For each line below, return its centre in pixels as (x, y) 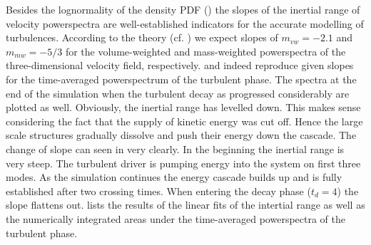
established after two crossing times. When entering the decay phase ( (158, 191)
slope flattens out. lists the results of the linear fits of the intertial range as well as (185, 205)
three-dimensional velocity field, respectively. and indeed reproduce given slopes (180, 65)
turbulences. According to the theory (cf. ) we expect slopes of (142, 37)
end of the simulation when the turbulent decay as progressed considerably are (178, 93)
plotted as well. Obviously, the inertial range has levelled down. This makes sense (183, 107)
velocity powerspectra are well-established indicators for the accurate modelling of (185, 23)
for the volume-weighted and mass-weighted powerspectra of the (205, 51)
